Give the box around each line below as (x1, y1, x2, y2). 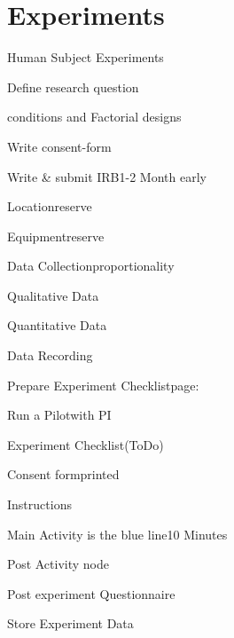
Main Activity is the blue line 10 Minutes (7, 524, 228, 543)
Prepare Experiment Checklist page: (7, 375, 199, 394)
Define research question (7, 77, 139, 96)
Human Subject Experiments (7, 48, 164, 67)
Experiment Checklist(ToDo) (7, 435, 164, 453)
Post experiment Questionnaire (7, 584, 175, 603)
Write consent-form (7, 137, 112, 155)
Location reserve (7, 197, 92, 216)
